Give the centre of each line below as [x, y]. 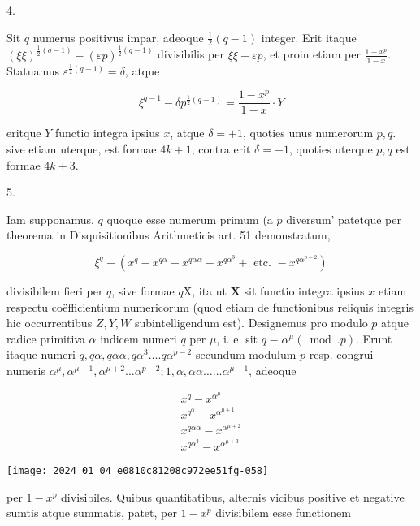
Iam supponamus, [50, 219]
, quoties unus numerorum [308, 133]
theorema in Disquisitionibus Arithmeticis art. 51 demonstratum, [169, 235]
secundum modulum [246, 354]
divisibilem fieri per [55, 290]
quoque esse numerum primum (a [190, 219]
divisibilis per [191, 54]
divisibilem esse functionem [283, 513]
